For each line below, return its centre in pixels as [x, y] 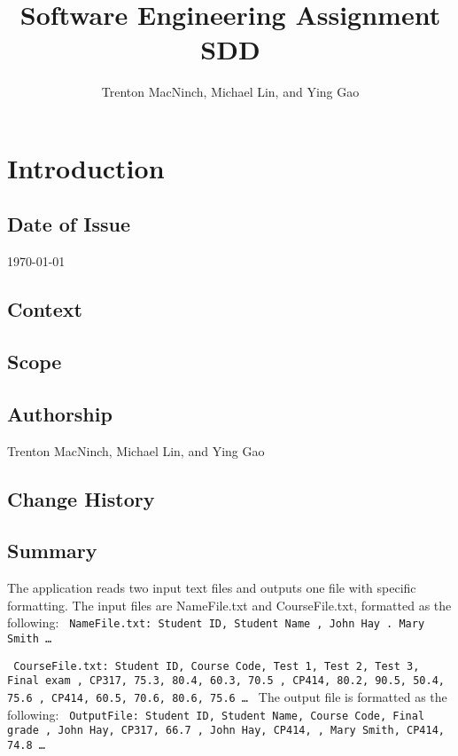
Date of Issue [69, 224]
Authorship [60, 413]
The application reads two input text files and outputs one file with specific [212, 588]
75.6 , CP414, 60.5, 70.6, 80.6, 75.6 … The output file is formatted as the [227, 697]
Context [45, 309]
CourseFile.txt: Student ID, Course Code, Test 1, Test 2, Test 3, [217, 666]
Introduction [86, 167]
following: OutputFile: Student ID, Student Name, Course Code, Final [216, 714]
